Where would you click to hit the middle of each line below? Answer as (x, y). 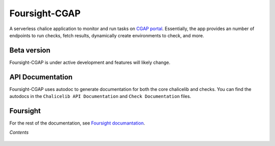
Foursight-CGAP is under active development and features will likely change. (90, 62)
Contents (19, 132)
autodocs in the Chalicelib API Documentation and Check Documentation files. (100, 96)
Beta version (30, 50)
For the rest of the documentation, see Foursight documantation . (77, 123)
